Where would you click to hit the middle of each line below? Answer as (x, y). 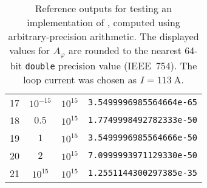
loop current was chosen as (80, 79)
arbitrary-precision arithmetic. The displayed (103, 36)
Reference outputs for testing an (103, 8)
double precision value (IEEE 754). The (111, 65)
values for (30, 50)
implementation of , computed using (103, 22)
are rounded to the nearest (125, 50)
